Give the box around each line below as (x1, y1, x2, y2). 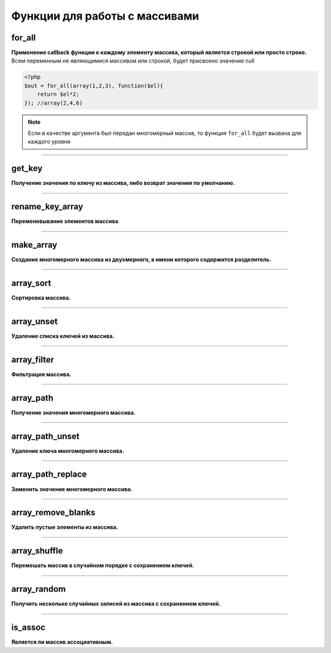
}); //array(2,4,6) (24, 99, 83, 107)
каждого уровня (28, 138, 70, 145)
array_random (11, 584, 66, 594)
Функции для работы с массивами (11, 9, 199, 23)
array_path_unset (11, 431, 80, 441)
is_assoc (11, 622, 46, 633)
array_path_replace (11, 469, 87, 480)
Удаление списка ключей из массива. (11, 332, 115, 339)
